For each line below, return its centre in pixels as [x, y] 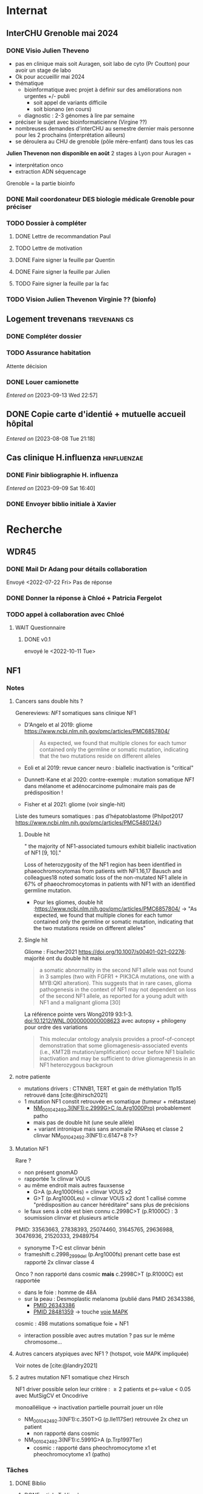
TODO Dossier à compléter [46, 223]
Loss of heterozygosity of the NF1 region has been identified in [103, 865]
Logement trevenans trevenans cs [70, 319]
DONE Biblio [30, 1483]
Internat [27, 11]
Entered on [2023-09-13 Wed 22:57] [52, 395]
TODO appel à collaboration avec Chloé [65, 614]
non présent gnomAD [51, 1172]
